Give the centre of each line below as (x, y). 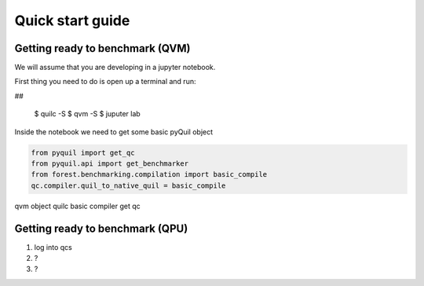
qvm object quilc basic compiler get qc (77, 206)
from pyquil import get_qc (83, 152)
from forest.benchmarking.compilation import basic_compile (149, 174)
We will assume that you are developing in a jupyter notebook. (115, 68)
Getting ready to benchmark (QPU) (101, 228)
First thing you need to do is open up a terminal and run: (105, 82)
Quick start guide (72, 20)
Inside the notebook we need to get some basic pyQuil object (114, 132)
